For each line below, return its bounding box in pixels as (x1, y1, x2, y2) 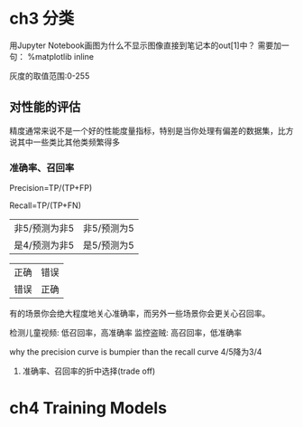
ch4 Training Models (9, 398, 168, 419)
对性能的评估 (9, 100, 81, 115)
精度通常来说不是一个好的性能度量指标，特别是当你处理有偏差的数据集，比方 (9, 125, 294, 136)
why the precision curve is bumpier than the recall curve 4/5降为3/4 (9, 346, 262, 357)
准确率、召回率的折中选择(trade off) (22, 365, 156, 376)
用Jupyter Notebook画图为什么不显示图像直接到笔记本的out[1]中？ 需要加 (9, 40, 282, 51)
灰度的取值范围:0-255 (9, 70, 90, 81)
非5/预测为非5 (14, 223, 75, 235)
